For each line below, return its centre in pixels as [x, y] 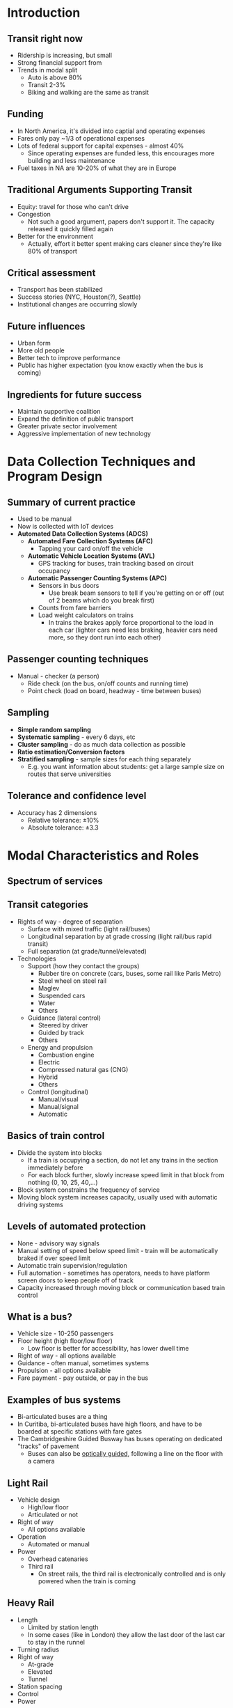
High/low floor [48, 1507]
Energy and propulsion [60, 1047]
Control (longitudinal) [58, 1092]
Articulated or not [53, 1514]
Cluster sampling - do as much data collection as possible [101, 744]
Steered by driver [63, 1025]
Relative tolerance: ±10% [63, 820]
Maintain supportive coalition [59, 412]
